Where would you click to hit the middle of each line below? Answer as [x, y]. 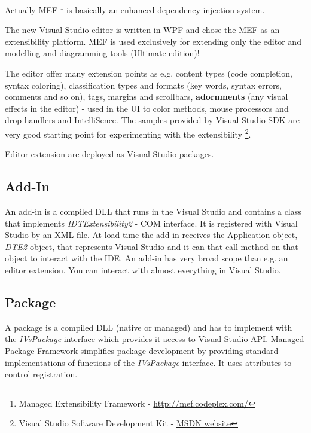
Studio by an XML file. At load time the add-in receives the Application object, [151, 235]
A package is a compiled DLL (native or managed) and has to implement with [149, 327]
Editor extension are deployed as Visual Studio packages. [109, 154]
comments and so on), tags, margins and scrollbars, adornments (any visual [147, 97]
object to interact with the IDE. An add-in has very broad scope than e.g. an [147, 258]
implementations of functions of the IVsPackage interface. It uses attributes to [148, 362]
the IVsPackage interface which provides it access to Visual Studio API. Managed [155, 339]
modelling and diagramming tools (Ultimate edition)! [102, 53]
